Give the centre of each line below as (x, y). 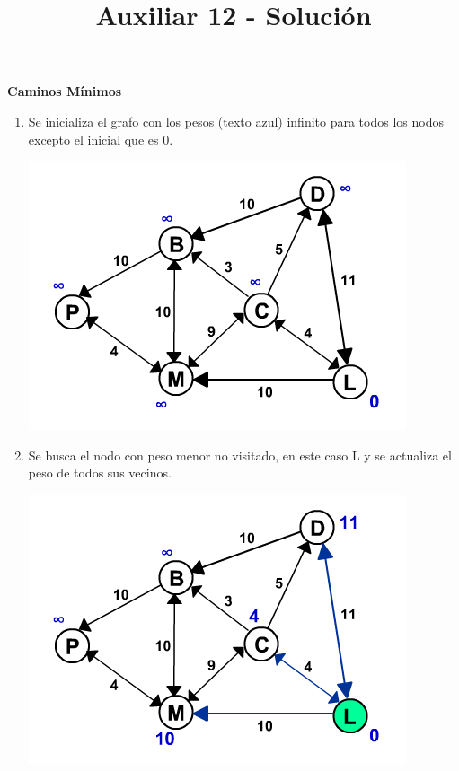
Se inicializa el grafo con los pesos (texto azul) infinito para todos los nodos (236, 121)
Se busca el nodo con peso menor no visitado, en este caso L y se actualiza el (240, 455)
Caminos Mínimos (65, 91)
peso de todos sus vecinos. (100, 473)
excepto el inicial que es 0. (101, 139)
